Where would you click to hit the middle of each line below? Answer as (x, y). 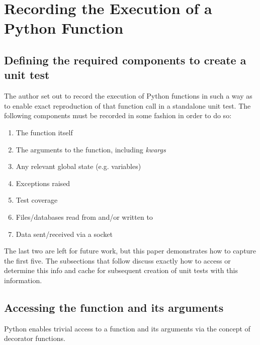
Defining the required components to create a (125, 60)
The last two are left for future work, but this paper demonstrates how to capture (130, 251)
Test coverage (37, 200)
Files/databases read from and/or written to (84, 217)
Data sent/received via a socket (64, 234)
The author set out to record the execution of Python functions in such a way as (128, 96)
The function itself (44, 132)
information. (23, 280)
